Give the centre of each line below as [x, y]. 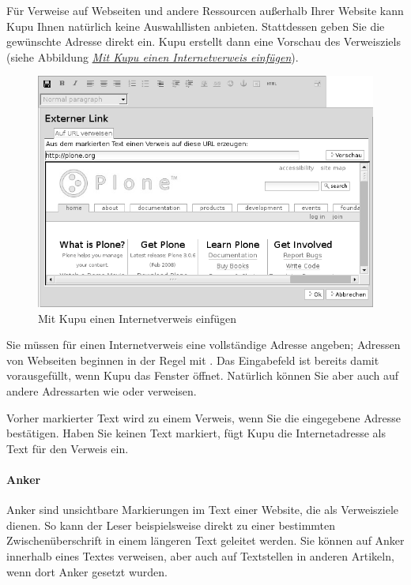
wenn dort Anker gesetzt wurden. [87, 571]
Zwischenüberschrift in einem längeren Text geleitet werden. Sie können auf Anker [205, 540]
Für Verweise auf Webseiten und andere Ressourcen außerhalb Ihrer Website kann [205, 10]
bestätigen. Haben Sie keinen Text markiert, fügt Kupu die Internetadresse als [196, 433]
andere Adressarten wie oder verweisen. [102, 391]
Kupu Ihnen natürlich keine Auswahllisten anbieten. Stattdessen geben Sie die [196, 26]
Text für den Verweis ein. [68, 448]
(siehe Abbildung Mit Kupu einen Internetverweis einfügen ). [153, 56]
